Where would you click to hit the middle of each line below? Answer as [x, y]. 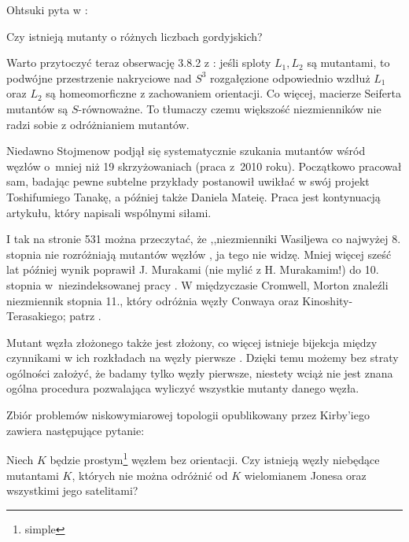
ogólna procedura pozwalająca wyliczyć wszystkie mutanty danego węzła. [183, 388]
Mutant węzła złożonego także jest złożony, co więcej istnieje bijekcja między [192, 342]
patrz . [85, 316]
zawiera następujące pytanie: [76, 430]
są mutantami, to [348, 63]
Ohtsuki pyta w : [47, 9]
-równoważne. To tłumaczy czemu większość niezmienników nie [230, 108]
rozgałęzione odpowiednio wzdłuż [290, 77]
